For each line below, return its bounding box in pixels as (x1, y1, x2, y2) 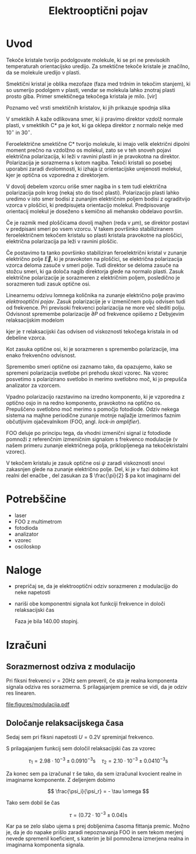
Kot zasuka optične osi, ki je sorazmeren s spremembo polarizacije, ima (6, 345, 179, 352)
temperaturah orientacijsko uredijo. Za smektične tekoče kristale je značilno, (6, 63, 190, 70)
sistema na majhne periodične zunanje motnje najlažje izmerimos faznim (6, 411, 181, 419)
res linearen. (6, 690, 36, 697)
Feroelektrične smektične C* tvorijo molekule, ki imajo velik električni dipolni (6, 140, 190, 147)
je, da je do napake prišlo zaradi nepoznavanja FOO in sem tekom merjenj (6, 829, 184, 836)
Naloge (6, 563, 42, 577)
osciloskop (14, 543, 41, 550)
